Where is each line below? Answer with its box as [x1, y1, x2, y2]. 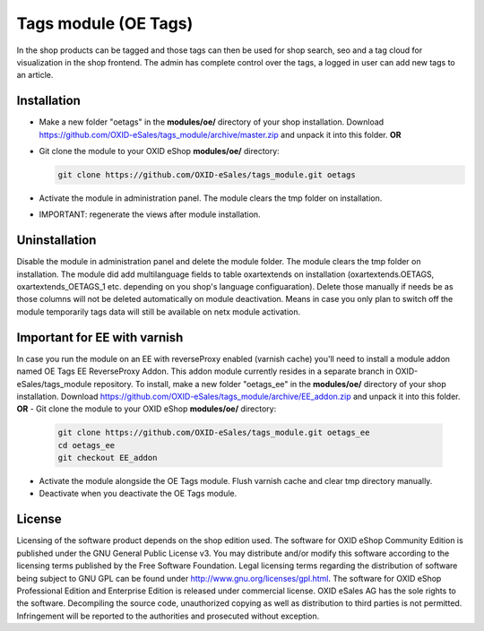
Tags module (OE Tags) [16, 13, 194, 33]
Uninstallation [16, 233, 97, 248]
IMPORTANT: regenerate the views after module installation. [39, 209, 261, 220]
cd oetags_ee [57, 440, 116, 450]
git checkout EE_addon [57, 453, 158, 463]
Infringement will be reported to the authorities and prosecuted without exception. [16, 610, 320, 621]
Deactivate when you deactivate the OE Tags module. [39, 488, 238, 499]
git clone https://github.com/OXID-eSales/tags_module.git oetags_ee [57, 428, 370, 438]
